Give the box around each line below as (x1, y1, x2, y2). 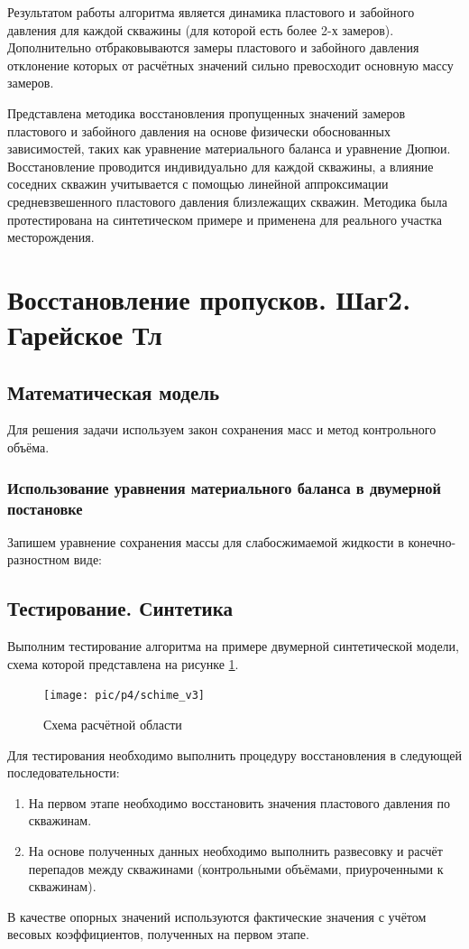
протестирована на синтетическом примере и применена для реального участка (7, 209, 442, 228)
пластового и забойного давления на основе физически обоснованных (7, 121, 391, 140)
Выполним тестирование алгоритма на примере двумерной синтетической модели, (7, 637, 459, 656)
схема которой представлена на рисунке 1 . (7, 654, 239, 673)
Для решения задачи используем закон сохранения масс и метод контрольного (7, 420, 437, 439)
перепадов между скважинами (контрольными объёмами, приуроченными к (28, 859, 444, 878)
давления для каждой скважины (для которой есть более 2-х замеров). (7, 20, 394, 39)
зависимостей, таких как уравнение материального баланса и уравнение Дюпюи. (7, 139, 451, 158)
